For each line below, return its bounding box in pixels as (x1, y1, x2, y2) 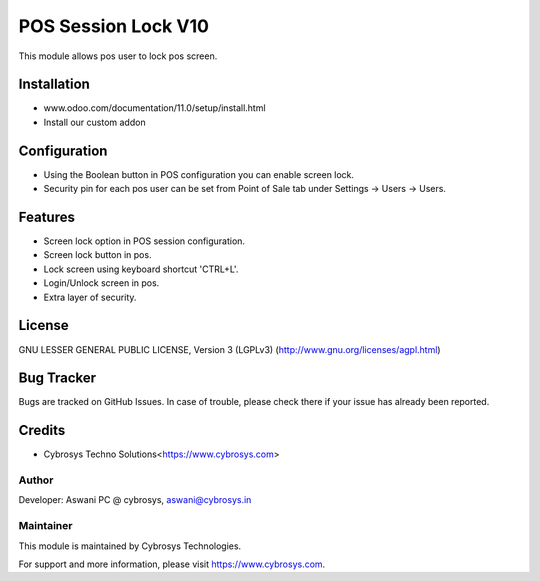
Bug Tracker (18, 370, 97, 387)
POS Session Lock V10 (18, 15, 210, 37)
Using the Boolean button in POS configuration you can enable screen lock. (43, 168, 355, 180)
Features (18, 208, 75, 225)
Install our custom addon (43, 116, 146, 128)
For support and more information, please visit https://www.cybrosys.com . (18, 558, 326, 570)
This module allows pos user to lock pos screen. (18, 50, 218, 62)
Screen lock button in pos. (43, 249, 152, 261)
